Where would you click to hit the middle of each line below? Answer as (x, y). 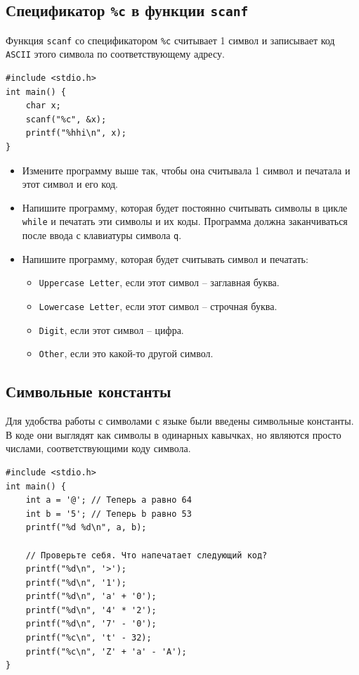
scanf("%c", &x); (66, 119)
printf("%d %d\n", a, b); (86, 528)
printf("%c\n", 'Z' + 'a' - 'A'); (106, 651)
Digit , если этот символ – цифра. (111, 329)
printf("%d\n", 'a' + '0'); (91, 597)
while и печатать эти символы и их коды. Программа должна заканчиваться (185, 221)
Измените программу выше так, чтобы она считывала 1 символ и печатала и (186, 170)
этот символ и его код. (70, 184)
